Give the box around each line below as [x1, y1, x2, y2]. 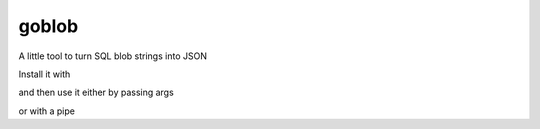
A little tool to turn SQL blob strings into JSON [18, 50, 207, 62]
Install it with [18, 68, 71, 80]
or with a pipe [18, 105, 75, 117]
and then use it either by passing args [18, 86, 174, 99]
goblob [18, 15, 79, 37]
